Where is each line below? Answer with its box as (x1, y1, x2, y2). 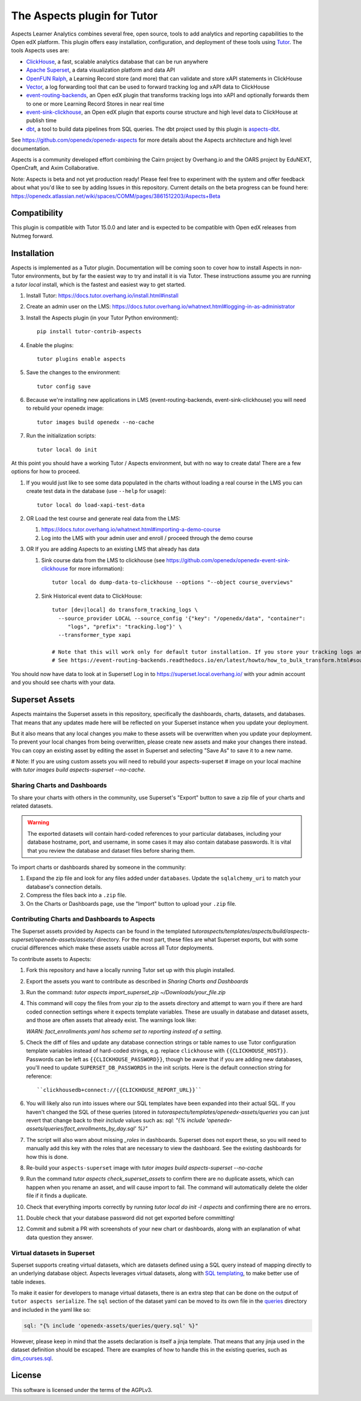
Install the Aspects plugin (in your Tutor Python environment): (26, 314, 179, 321)
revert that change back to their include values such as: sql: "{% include (26, 1117, 205, 1124)
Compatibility (11, 208, 63, 218)
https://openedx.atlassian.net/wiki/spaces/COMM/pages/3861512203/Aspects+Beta (11, 192, 221, 199)
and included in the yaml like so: (11, 1306, 91, 1313)
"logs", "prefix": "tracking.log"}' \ (67, 623, 182, 630)
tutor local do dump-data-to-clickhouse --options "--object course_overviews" (52, 579, 293, 586)
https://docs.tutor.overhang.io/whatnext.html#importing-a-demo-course (41, 526, 221, 533)
